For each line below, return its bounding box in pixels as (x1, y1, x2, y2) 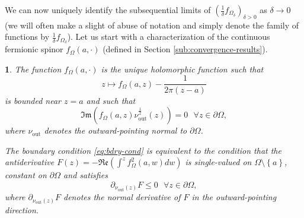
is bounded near (5, 94, 62, 106)
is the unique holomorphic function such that (101, 62, 264, 75)
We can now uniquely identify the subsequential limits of (5, 4, 211, 15)
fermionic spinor (5, 43, 63, 55)
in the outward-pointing (191, 191, 277, 203)
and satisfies (63, 169, 108, 181)
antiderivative (5, 156, 55, 168)
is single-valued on (185, 156, 252, 168)
